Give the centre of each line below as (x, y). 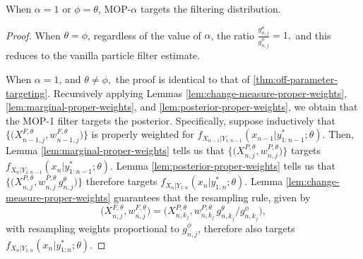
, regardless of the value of (144, 35)
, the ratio (232, 35)
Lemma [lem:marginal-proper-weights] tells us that (115, 150)
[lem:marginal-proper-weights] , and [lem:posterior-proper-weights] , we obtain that (182, 107)
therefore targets (121, 181)
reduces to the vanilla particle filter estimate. (103, 55)
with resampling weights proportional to (93, 228)
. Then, (338, 134)
